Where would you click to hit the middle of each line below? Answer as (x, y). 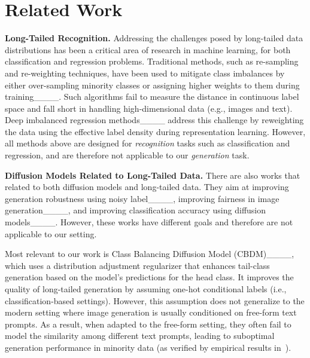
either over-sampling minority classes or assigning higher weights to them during (152, 85)
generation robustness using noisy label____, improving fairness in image (142, 198)
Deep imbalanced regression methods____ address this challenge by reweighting (154, 120)
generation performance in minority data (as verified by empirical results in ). (148, 347)
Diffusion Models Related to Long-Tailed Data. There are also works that (153, 175)
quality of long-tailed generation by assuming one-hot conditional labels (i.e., (146, 289)
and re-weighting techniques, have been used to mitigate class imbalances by (145, 73)
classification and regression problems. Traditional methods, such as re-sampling (152, 61)
